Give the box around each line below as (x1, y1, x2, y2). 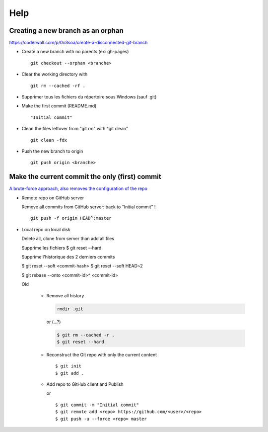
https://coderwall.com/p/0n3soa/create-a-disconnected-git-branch (9, 40, 148, 46)
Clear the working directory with (21, 71, 88, 77)
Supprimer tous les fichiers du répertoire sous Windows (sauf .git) (21, 94, 157, 100)
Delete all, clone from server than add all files (21, 236, 114, 242)
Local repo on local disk (21, 226, 70, 232)
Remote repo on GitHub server (21, 194, 84, 201)
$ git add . (55, 370, 84, 376)
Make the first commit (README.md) (21, 103, 97, 109)
